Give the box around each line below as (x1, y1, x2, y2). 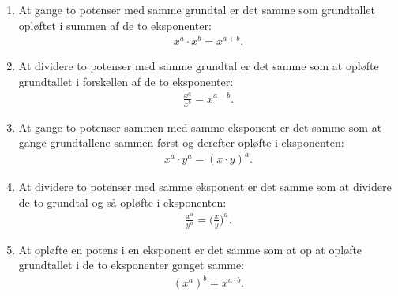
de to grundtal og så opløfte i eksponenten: (18, 194, 227, 211)
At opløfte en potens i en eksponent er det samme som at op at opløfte (18, 241, 362, 257)
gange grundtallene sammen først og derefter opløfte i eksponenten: (18, 134, 344, 151)
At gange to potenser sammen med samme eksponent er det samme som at (18, 118, 382, 135)
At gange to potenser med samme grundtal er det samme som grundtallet (18, 2, 375, 17)
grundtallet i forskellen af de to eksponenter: (18, 73, 234, 89)
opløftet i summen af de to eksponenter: (18, 17, 212, 33)
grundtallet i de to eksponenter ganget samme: (18, 257, 245, 273)
